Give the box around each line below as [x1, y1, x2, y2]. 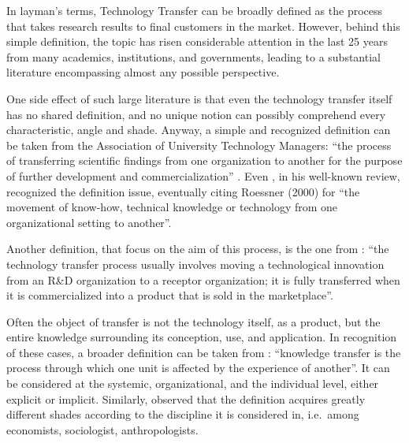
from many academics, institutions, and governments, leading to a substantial [6, 48, 381, 65]
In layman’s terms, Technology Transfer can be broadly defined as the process [6, 2, 383, 18]
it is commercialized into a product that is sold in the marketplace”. [6, 287, 333, 303]
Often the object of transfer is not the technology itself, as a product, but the [6, 313, 381, 329]
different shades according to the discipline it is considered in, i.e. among [6, 406, 359, 423]
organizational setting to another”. [6, 214, 172, 230]
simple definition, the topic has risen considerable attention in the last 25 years [6, 33, 388, 50]
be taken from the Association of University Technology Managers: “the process [6, 136, 392, 153]
